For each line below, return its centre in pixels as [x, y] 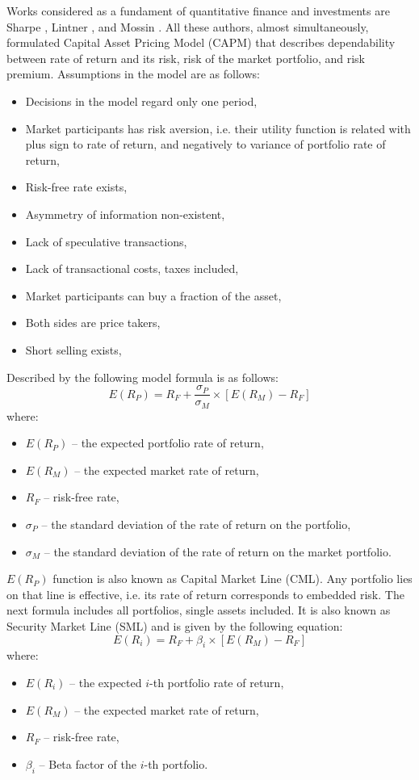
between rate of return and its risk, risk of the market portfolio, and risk [186, 58]
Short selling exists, [73, 349]
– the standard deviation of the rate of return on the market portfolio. [218, 551]
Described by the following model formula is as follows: [142, 377]
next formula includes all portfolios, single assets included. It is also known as [199, 610]
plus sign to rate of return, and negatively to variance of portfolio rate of [205, 144]
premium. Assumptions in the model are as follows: [133, 74]
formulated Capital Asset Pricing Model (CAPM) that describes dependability [201, 42]
